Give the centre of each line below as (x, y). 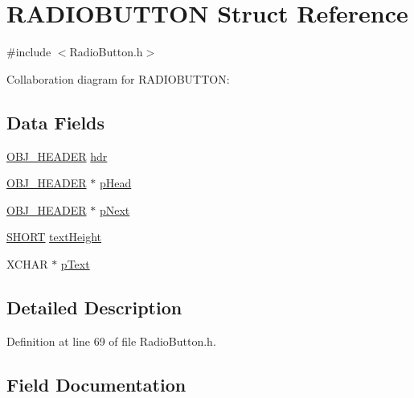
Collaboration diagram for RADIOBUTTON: (118, 78)
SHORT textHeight (54, 237)
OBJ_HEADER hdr (57, 156)
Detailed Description (94, 307)
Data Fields (56, 122)
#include (29, 52)
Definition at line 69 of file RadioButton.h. (111, 341)
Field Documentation (96, 384)
